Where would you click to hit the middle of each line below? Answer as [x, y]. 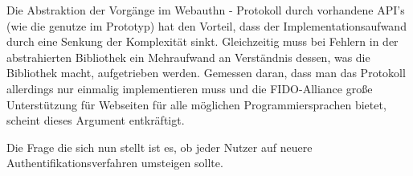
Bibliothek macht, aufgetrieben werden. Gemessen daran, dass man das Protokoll [206, 73]
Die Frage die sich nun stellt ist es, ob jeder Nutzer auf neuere [159, 147]
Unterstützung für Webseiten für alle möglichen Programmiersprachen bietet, [196, 104]
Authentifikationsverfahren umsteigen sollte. [115, 163]
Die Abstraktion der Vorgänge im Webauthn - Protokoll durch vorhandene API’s [206, 10]
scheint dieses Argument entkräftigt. [96, 120]
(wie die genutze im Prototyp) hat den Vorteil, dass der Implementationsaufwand [206, 25]
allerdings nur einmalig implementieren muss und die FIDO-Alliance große [190, 88]
